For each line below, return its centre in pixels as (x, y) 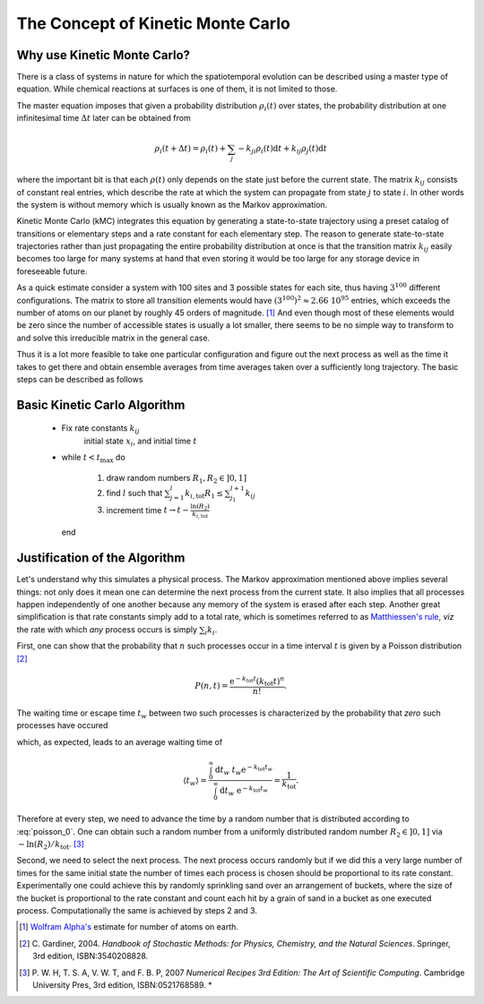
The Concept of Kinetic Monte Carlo (153, 23)
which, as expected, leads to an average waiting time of (120, 742)
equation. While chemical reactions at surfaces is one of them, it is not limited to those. (177, 89)
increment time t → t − (148, 510)
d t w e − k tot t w (244, 791)
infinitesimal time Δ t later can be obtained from (104, 118)
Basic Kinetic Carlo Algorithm (101, 404)
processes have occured (62, 725)
